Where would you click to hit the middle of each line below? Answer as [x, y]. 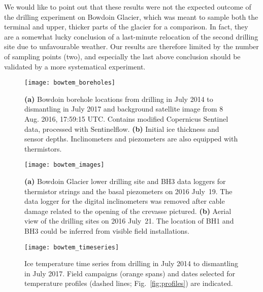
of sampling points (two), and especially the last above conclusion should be [122, 56]
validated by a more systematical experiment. [75, 66]
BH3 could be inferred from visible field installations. [107, 231]
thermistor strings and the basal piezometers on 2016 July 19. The [128, 191]
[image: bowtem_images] [64, 165]
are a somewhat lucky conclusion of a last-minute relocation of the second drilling [131, 36]
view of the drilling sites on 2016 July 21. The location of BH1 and [129, 221]
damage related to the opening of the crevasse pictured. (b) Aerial [128, 211]
